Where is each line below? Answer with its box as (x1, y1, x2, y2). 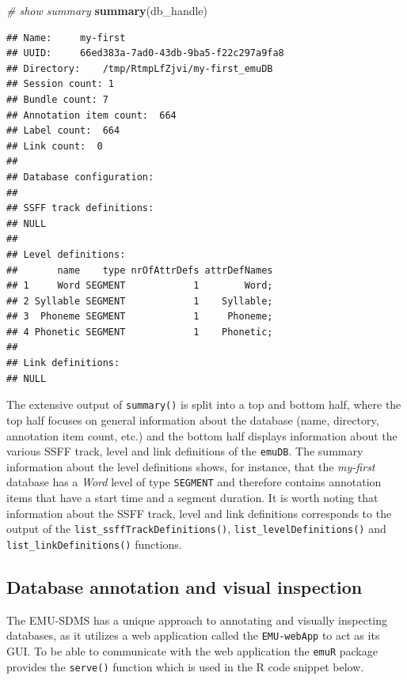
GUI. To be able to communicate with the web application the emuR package (6, 642, 378, 659)
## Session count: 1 (6, 78, 115, 90)
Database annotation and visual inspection (6, 574, 363, 599)
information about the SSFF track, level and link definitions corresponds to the (6, 504, 392, 521)
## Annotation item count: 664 (6, 109, 177, 121)
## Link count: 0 (6, 140, 103, 152)
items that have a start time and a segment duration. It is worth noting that (6, 489, 378, 505)
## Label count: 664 (6, 125, 120, 137)
